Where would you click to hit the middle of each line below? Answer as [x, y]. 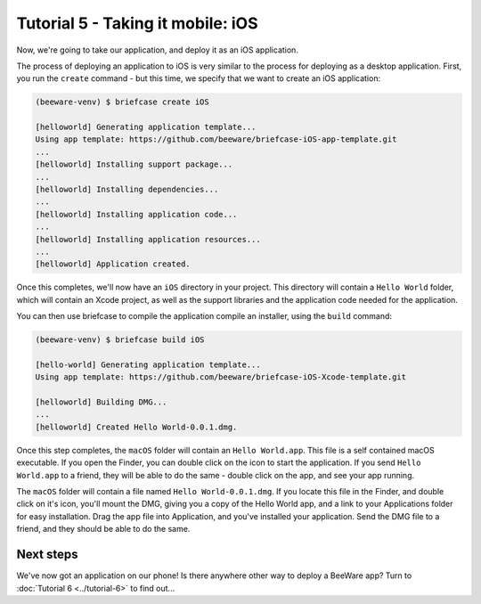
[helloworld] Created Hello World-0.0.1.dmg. [136, 427]
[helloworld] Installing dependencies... [127, 190]
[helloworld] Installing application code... [136, 214]
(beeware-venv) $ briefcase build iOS [120, 340]
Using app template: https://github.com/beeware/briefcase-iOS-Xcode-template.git [221, 377]
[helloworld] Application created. [113, 264]
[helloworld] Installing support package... [134, 164]
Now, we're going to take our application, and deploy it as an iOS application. [157, 50]
